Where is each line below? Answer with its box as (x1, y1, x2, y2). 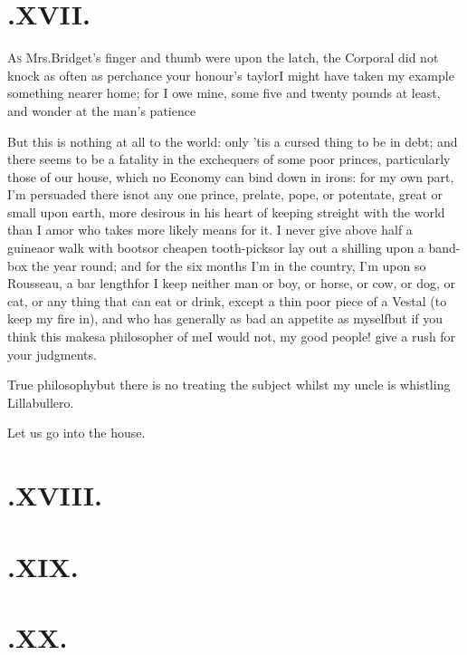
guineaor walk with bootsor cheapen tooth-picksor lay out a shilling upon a (7, 238, 424, 257)
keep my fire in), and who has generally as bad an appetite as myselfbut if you (7, 309, 443, 328)
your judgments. (7, 344, 97, 363)
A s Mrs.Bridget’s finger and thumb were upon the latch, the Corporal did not (7, 48, 439, 67)
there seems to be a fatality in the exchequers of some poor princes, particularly (7, 149, 451, 169)
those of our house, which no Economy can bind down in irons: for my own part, (7, 167, 454, 186)
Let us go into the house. (7, 423, 146, 442)
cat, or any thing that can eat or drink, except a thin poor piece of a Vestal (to (7, 291, 447, 310)
